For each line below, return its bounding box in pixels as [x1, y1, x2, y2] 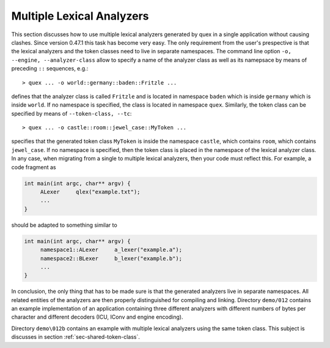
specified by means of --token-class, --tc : [11, 110, 132, 117]
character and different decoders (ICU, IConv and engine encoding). [11, 313, 183, 321]
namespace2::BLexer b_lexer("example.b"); [40, 255, 183, 262]
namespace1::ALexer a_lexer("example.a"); [40, 246, 183, 254]
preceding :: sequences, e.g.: [11, 65, 89, 72]
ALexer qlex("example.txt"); [40, 189, 141, 195]
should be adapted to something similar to [11, 221, 117, 229]
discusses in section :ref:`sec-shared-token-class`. [11, 333, 140, 341]
